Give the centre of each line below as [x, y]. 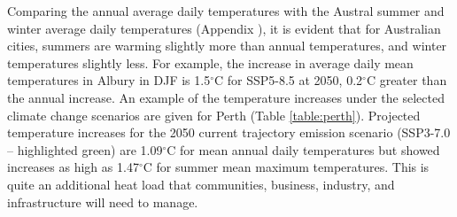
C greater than [407, 80]
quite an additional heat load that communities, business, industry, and [201, 184]
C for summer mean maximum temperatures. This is [286, 167]
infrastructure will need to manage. [103, 201]
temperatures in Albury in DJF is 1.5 [109, 80]
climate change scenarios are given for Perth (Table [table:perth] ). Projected [214, 115]
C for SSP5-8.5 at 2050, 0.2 [288, 80]
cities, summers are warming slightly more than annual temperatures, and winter [227, 46]
